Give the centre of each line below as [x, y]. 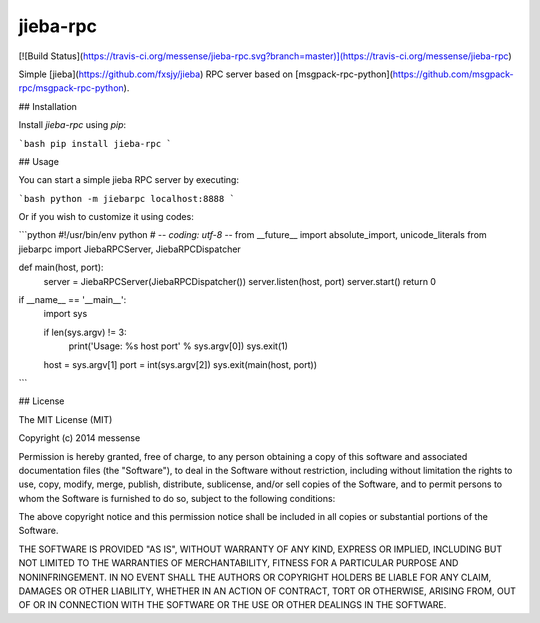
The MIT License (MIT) [65, 419]
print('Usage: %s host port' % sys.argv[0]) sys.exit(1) [178, 346]
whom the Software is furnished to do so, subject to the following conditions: [177, 498]
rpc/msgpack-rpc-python [71, 88]
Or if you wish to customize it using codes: [106, 217]
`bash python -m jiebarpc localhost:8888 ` [126, 198]
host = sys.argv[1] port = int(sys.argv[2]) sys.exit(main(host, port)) [180, 364]
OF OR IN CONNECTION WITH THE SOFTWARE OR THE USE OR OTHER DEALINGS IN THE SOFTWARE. [232, 605]
